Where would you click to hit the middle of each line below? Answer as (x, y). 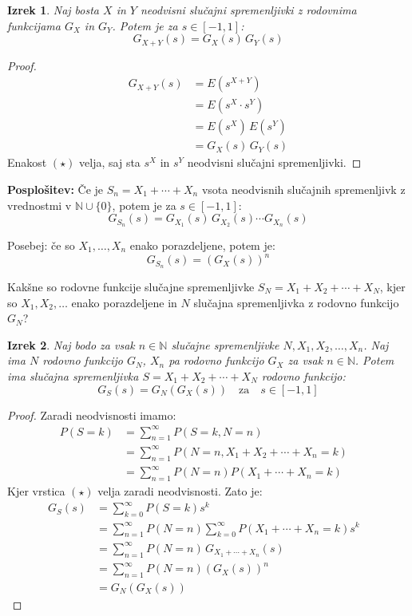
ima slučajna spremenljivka (73, 375)
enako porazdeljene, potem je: (202, 245)
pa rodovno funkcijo (216, 360)
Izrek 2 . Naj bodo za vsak (71, 344)
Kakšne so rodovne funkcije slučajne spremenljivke (131, 286)
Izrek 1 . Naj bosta (53, 10)
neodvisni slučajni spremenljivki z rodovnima (248, 10)
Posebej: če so (41, 245)
